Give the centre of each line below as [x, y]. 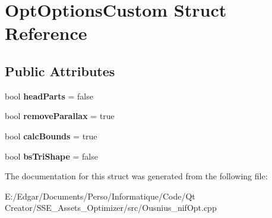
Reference [46, 33]
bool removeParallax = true [60, 116]
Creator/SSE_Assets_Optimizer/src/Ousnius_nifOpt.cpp [111, 208]
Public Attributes [60, 71]
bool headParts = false [49, 96]
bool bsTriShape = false [51, 156]
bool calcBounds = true [51, 136]
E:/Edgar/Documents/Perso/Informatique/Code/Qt [100, 196]
